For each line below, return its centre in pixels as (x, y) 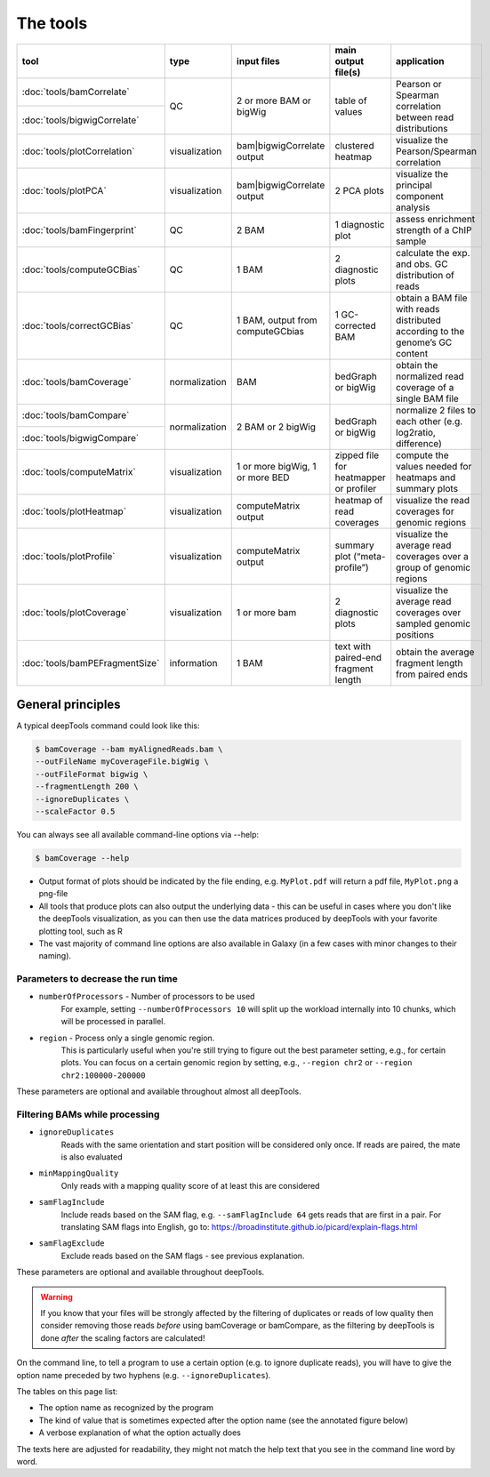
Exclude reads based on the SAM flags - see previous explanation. (183, 1256)
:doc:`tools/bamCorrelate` (76, 92)
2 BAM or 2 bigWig (276, 427)
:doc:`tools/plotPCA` (64, 190)
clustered (354, 145)
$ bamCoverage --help (82, 858)
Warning (56, 1296)
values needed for (434, 466)
